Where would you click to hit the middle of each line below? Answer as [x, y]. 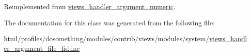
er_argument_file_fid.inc [42, 48]
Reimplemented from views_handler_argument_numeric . [90, 6]
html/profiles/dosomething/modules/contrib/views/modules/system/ [107, 39]
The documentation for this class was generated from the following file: [109, 22]
